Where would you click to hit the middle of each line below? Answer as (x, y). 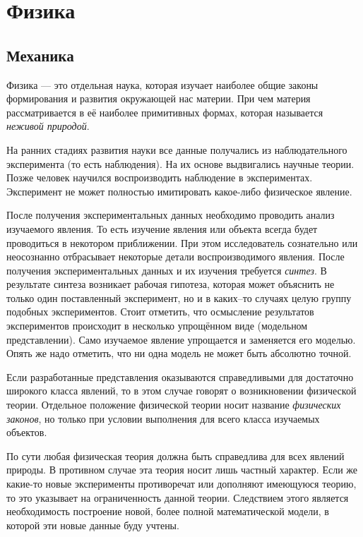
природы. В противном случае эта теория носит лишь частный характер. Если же (182, 470)
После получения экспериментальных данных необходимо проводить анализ (171, 215)
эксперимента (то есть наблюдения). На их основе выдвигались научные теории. (180, 163)
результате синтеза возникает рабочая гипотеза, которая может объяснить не (171, 284)
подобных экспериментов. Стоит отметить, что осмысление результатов (160, 312)
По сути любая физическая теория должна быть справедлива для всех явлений (175, 455)
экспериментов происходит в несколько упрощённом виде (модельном (157, 326)
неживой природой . (48, 126)
